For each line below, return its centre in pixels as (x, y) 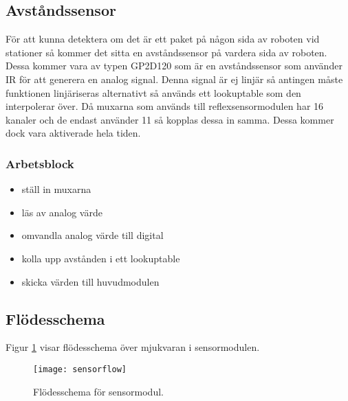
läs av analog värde (62, 212)
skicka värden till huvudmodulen (90, 281)
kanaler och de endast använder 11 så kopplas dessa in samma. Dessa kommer (170, 119)
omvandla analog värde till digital (93, 235)
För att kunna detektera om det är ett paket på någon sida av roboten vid (163, 39)
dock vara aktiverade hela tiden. (73, 133)
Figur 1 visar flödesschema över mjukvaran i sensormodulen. (133, 347)
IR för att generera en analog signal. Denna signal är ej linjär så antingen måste (174, 79)
